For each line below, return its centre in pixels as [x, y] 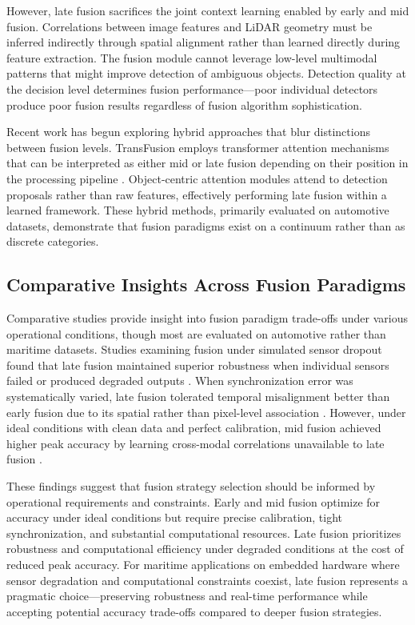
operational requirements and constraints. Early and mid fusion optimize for [194, 501]
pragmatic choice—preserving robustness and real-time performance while [187, 596]
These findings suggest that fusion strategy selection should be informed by [191, 486]
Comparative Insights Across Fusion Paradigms [206, 284]
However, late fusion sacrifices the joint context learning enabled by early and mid [208, 10]
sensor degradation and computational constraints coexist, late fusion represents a [207, 580]
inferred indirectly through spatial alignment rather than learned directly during [204, 42]
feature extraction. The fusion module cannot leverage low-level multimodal [192, 57]
